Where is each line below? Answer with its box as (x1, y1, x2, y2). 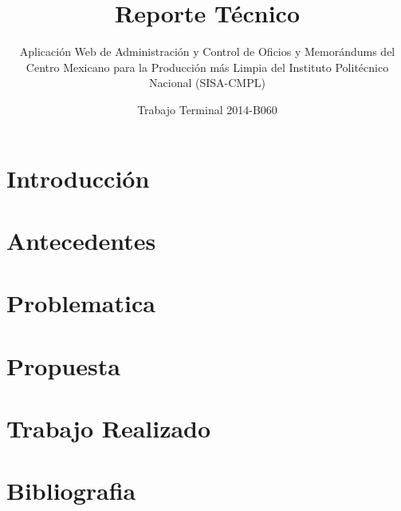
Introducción (6, 161, 150, 194)
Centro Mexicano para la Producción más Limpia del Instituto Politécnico (26, 58, 389, 75)
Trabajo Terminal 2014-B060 (137, 101, 277, 117)
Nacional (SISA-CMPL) (149, 74, 265, 91)
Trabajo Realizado (6, 412, 211, 444)
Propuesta (6, 349, 120, 382)
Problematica (6, 287, 155, 319)
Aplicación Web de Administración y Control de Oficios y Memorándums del (19, 43, 395, 60)
